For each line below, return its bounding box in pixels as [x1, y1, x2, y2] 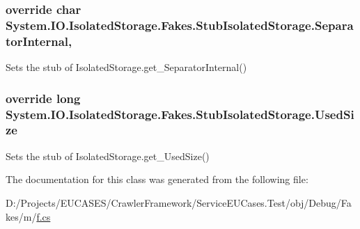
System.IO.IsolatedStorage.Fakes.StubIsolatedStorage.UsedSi [6, 105, 354, 123]
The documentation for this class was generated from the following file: [6, 172, 308, 187]
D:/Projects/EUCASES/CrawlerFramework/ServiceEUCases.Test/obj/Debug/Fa [6, 195, 352, 210]
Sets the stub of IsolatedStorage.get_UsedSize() [6, 148, 210, 163]
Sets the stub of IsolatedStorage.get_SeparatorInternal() [6, 60, 247, 74]
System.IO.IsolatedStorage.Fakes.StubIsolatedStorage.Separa [6, 16, 354, 33]
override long [6, 89, 81, 106]
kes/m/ [6, 209, 37, 223]
